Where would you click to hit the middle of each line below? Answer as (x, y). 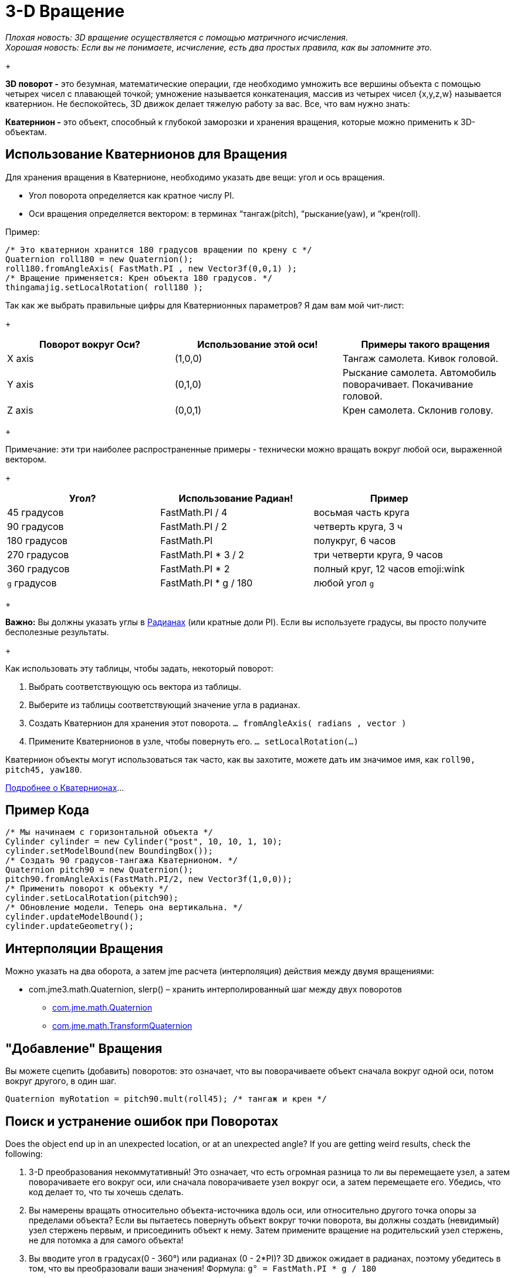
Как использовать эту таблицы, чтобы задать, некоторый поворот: (139, 668)
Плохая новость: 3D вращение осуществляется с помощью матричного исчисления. (177, 37)
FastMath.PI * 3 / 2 (202, 554)
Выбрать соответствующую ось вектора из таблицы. (135, 686)
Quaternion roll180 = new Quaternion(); (99, 259)
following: (24, 1153)
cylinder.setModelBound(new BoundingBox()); (109, 851)
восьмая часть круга (361, 512)
